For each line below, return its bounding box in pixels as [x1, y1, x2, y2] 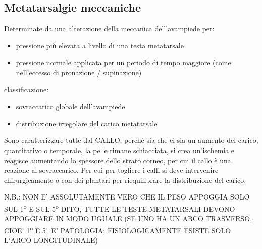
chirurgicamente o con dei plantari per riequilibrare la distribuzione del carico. [4, 174, 246, 185]
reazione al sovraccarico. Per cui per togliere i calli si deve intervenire [4, 165, 219, 175]
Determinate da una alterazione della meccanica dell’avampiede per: [4, 23, 215, 34]
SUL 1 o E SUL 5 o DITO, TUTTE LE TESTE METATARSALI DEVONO [4, 202, 235, 214]
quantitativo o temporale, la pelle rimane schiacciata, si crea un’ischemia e [4, 144, 235, 155]
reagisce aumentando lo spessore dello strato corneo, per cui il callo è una [4, 155, 231, 165]
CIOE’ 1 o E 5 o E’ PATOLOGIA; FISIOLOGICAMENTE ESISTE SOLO [4, 223, 231, 235]
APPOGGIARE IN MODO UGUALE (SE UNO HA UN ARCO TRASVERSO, [4, 213, 252, 224]
